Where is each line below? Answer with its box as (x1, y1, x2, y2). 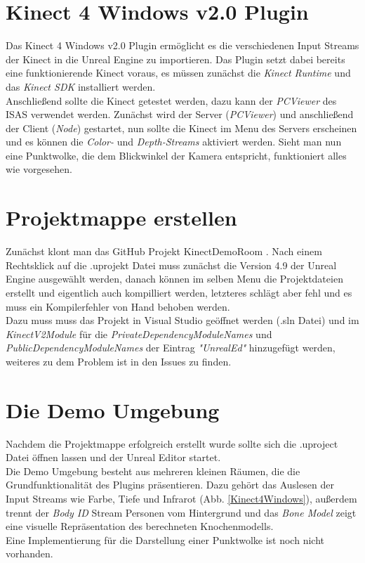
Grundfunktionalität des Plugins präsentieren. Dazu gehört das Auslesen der (6, 477, 334, 492)
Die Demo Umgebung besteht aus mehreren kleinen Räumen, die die (6, 463, 300, 478)
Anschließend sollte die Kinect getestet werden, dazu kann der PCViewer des (6, 93, 337, 108)
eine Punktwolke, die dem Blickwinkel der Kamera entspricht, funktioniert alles (6, 148, 347, 162)
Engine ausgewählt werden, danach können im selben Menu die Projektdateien (6, 271, 343, 286)
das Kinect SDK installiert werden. (6, 79, 156, 93)
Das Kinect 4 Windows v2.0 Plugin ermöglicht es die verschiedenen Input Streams (6, 38, 359, 53)
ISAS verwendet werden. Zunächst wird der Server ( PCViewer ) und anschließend (6, 107, 354, 122)
